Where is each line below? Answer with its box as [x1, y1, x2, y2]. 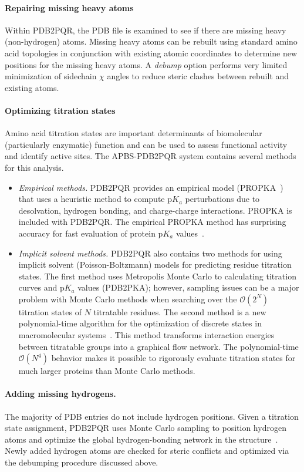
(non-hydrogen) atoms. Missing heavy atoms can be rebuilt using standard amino [5, 35, 298, 48]
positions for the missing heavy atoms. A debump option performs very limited [5, 58, 288, 70]
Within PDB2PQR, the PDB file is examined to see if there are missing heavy [5, 23, 286, 36]
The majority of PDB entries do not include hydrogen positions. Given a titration [5, 410, 299, 422]
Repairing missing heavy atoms [5, 1, 134, 14]
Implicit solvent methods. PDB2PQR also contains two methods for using [18, 247, 282, 259]
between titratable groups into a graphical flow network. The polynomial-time [18, 340, 299, 352]
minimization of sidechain [5, 70, 97, 82]
